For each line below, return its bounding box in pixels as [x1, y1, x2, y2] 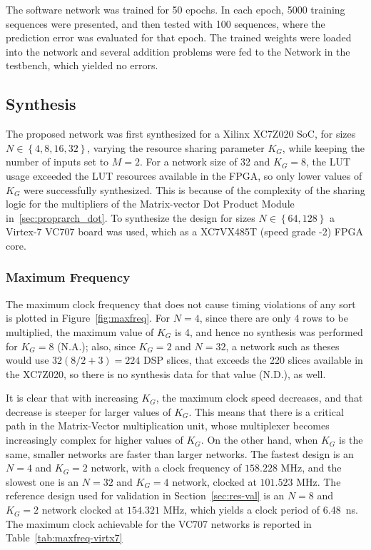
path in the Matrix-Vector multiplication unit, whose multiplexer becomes [6, 418, 330, 433]
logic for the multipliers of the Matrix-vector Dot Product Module [6, 196, 295, 211]
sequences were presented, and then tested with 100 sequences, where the [6, 16, 325, 31]
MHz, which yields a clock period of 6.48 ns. [163, 502, 358, 517]
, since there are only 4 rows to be [199, 310, 348, 325]
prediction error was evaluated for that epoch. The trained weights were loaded [6, 30, 352, 45]
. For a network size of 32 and [140, 154, 270, 169]
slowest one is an [6, 474, 79, 489]
